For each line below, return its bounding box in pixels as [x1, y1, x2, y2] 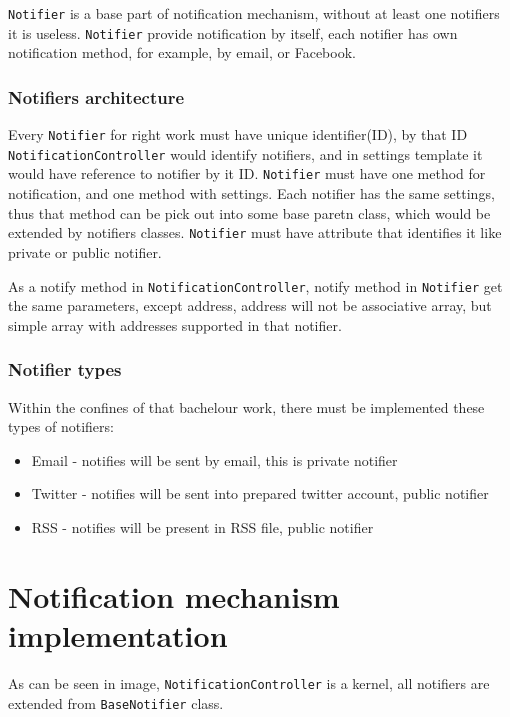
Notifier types [8, 357, 122, 382]
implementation [8, 614, 228, 655]
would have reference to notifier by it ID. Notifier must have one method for [8, 163, 486, 184]
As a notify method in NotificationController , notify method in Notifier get [8, 275, 503, 296]
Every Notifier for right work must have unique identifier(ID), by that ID [8, 124, 468, 145]
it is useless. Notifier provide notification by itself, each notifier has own [8, 22, 458, 43]
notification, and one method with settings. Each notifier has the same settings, [8, 183, 495, 204]
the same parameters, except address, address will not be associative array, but [8, 295, 492, 316]
